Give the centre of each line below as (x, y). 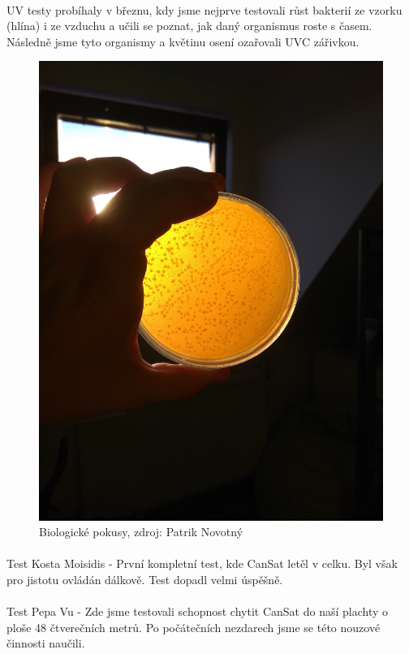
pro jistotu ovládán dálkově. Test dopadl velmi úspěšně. (145, 580)
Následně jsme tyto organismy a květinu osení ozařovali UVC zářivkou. (183, 41)
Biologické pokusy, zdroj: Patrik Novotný (141, 532)
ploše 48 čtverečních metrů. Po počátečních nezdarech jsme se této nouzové (194, 627)
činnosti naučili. (46, 643)
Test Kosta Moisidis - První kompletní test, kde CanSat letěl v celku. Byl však (202, 563)
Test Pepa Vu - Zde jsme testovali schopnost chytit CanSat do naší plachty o (197, 611)
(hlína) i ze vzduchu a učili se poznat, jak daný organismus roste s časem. (189, 26)
